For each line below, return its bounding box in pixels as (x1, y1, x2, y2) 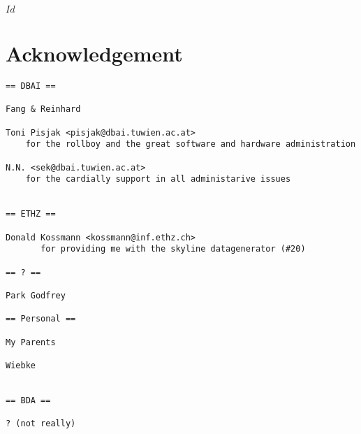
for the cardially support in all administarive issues (25, 174, 291, 185)
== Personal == (6, 314, 76, 324)
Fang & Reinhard (6, 104, 81, 115)
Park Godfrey (6, 290, 66, 301)
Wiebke (6, 360, 36, 370)
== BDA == (6, 395, 51, 405)
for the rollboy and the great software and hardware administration (25, 139, 356, 150)
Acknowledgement (6, 39, 183, 68)
